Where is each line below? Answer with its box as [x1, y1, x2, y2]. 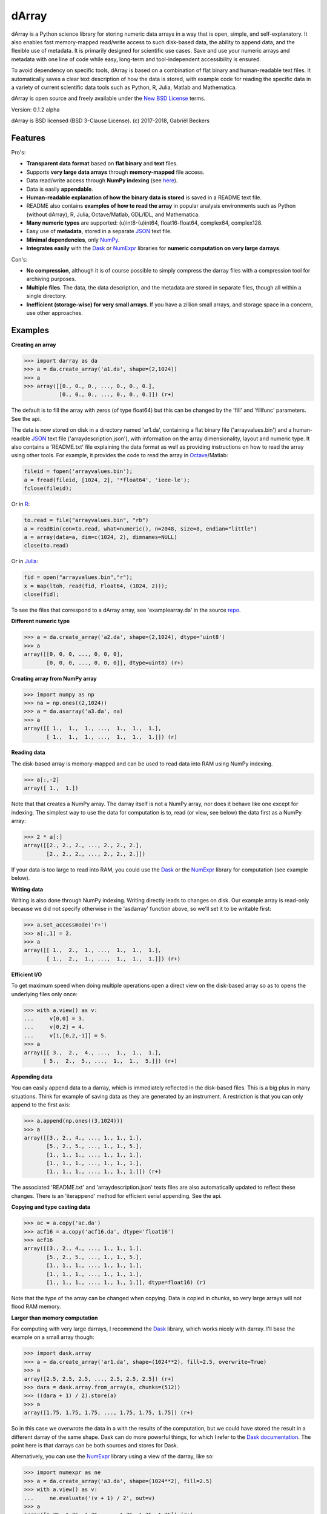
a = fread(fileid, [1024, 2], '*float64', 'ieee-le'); [24, 476, 190, 483]
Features [11, 133, 45, 143]
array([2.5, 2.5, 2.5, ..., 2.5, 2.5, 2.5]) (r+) [24, 1375, 174, 1382]
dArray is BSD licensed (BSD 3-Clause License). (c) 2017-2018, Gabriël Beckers [11, 117, 210, 124]
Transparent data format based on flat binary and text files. [26, 160, 178, 167]
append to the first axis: [11, 1101, 71, 1108]
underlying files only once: [11, 990, 78, 997]
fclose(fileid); [24, 485, 73, 492]
